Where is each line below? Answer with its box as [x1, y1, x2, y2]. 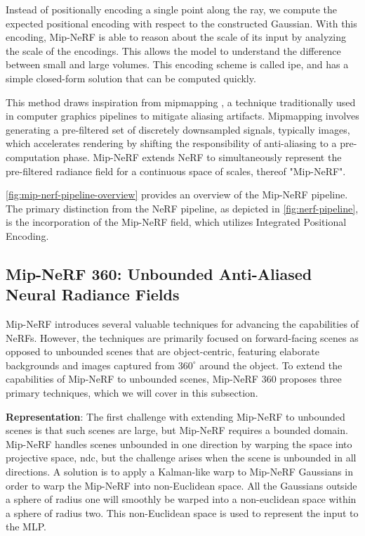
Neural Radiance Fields [6, 283, 180, 305]
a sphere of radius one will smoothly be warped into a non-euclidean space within [6, 492, 357, 506]
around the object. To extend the [199, 357, 343, 372]
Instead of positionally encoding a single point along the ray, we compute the [6, 2, 338, 16]
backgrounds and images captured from [6, 357, 175, 372]
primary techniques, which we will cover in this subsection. [6, 385, 258, 400]
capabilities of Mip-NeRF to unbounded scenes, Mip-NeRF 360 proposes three [6, 371, 342, 386]
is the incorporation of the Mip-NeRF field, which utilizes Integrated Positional [6, 215, 347, 229]
